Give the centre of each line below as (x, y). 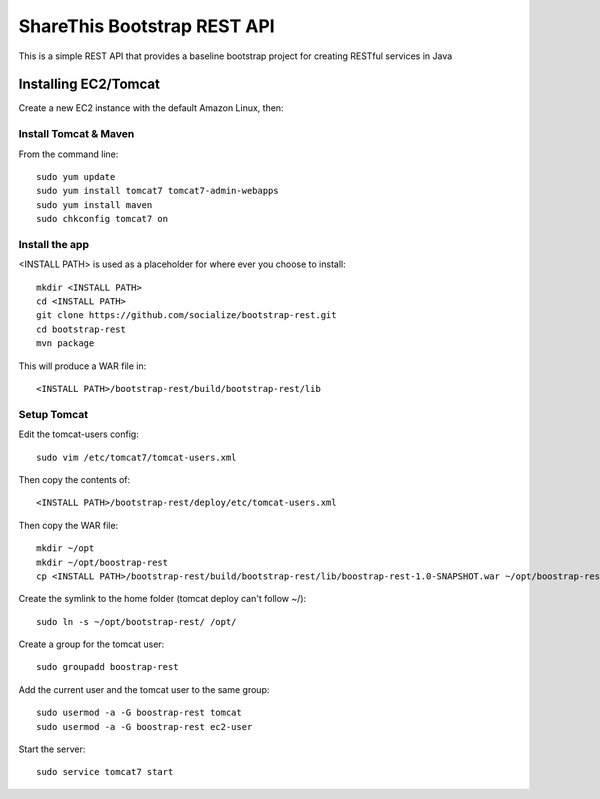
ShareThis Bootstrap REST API (146, 26)
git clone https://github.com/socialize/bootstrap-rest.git (186, 315)
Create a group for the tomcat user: (91, 644)
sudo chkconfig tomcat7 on (102, 219)
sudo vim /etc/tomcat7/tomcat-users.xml (136, 457)
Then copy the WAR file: (68, 525)
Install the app (54, 244)
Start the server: (52, 749)
